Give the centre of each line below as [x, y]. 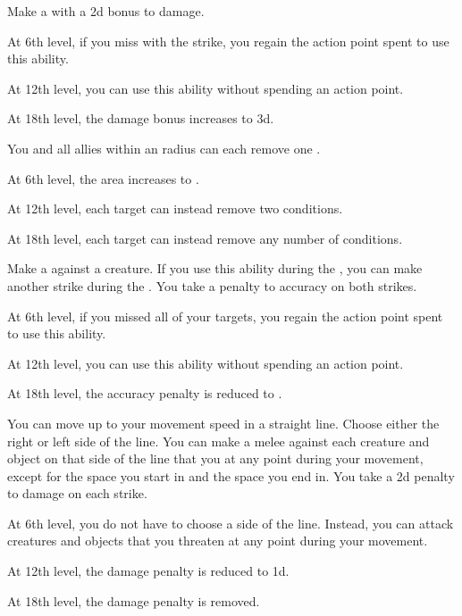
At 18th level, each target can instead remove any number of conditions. [205, 238]
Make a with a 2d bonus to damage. [106, 11]
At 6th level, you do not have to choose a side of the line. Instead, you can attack [231, 523]
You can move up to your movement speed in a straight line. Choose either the [223, 423]
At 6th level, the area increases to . [103, 178]
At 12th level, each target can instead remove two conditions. [175, 208]
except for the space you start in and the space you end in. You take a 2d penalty [231, 475]
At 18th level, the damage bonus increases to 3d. [141, 118]
